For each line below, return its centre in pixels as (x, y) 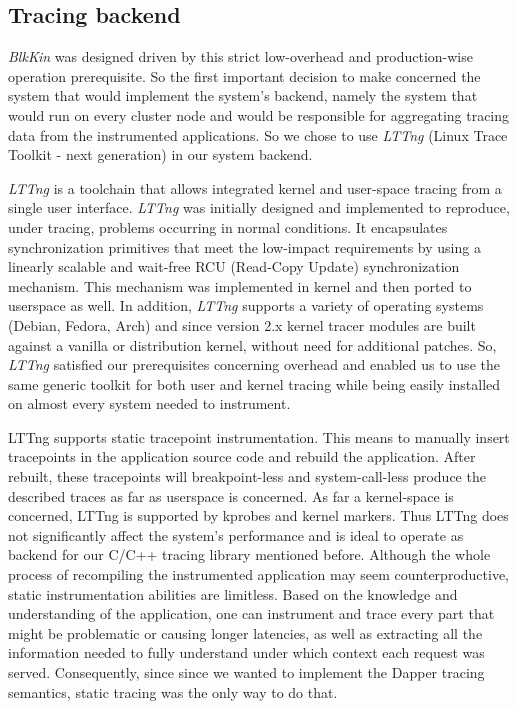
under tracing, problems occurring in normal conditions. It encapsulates (228, 226)
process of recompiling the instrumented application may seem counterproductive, (259, 574)
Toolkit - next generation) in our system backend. (160, 154)
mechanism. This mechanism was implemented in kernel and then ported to (240, 285)
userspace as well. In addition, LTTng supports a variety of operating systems (246, 305)
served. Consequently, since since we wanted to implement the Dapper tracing (246, 672)
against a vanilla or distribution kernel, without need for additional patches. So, (252, 344)
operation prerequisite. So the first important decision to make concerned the (244, 75)
